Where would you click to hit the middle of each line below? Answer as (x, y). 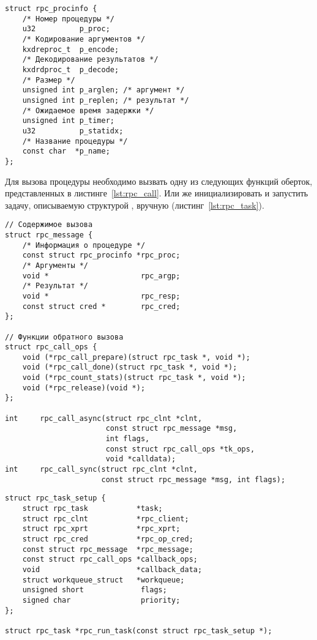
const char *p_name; (66, 151)
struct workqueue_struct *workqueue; (103, 580)
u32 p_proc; (66, 29)
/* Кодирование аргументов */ (84, 39)
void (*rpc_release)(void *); (84, 388)
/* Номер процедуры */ (68, 19)
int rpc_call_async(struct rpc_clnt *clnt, (104, 418)
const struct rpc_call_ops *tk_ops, (180, 449)
